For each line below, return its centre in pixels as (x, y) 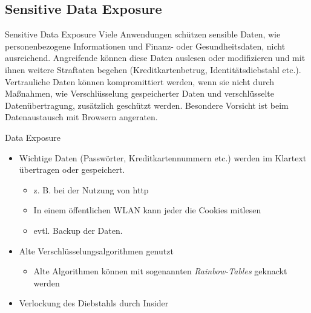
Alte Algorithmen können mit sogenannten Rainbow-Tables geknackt (160, 271)
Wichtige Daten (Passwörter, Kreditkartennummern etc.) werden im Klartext (163, 157)
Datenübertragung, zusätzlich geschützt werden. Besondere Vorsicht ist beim (147, 105)
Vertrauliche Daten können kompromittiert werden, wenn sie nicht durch (140, 81)
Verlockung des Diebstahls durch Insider (94, 303)
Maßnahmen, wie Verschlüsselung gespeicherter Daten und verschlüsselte (139, 93)
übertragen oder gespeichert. (72, 169)
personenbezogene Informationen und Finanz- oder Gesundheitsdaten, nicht (145, 46)
